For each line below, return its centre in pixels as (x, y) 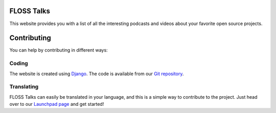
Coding (19, 63)
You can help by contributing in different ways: (59, 50)
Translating (24, 87)
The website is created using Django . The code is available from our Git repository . (97, 74)
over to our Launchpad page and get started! (57, 104)
